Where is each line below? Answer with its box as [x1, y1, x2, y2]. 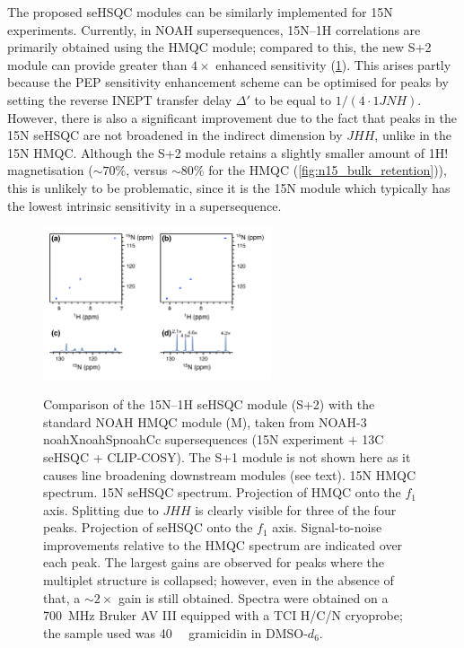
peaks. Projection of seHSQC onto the [43, 518, 253, 537]
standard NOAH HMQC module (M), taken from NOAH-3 [43, 412, 367, 431]
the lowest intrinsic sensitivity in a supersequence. [7, 196, 282, 215]
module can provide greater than [7, 55, 188, 74]
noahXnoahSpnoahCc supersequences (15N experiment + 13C [43, 430, 384, 449]
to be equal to [254, 90, 331, 109]
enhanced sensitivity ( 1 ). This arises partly [215, 55, 451, 74]
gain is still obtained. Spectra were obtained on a [118, 588, 389, 607]
